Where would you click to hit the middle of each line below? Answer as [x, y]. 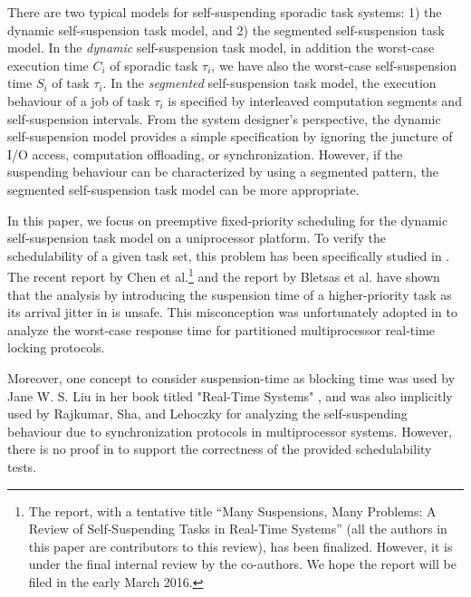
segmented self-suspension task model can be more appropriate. [183, 189]
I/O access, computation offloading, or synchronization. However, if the [205, 154]
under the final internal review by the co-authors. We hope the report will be [242, 564]
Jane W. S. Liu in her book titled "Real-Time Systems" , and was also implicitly [230, 395]
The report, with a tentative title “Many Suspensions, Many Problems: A [232, 510]
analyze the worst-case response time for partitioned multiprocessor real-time [221, 329]
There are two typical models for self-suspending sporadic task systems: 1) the [225, 12]
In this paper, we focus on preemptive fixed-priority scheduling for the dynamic [228, 220]
